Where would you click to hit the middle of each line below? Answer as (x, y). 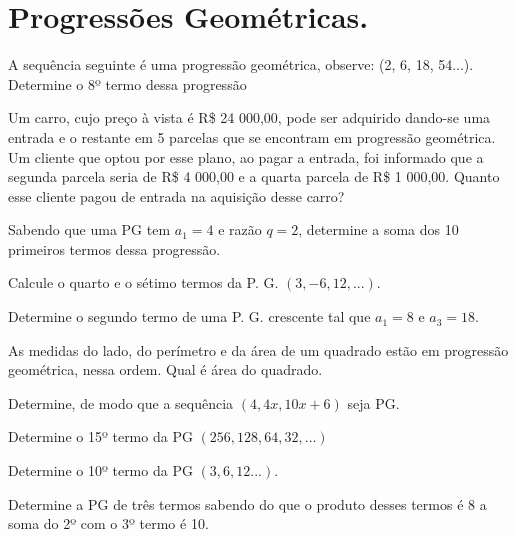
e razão (240, 229)
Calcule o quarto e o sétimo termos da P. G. (143, 282)
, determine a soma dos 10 (378, 229)
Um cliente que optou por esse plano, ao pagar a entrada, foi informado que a (246, 156)
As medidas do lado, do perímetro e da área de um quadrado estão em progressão (258, 349)
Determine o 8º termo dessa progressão (127, 83)
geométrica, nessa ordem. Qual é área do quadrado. (165, 369)
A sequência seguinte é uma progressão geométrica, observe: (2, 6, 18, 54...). (241, 64)
